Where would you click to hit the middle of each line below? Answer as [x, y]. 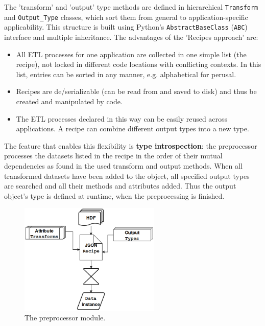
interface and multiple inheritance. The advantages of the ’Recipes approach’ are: [131, 37]
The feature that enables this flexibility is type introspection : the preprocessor [131, 145]
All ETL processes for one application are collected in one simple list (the [131, 54]
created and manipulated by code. [69, 101]
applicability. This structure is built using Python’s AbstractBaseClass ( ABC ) [126, 27]
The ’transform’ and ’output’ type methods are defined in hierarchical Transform [131, 7]
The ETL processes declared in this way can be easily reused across [122, 118]
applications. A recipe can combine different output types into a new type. [132, 129]
